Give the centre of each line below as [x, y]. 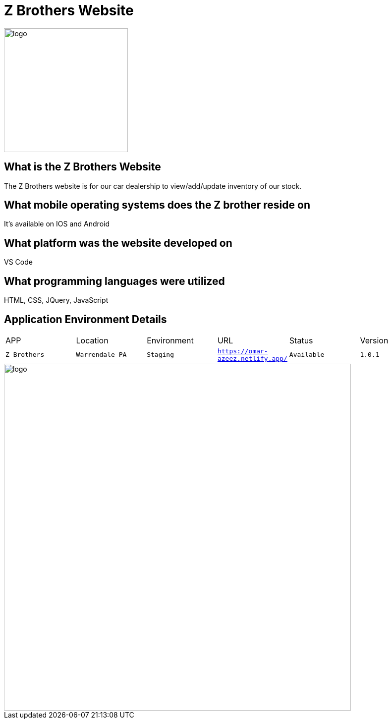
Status [301, 340]
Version [374, 340]
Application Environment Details [85, 319]
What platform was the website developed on [118, 243]
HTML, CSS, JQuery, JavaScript [56, 300]
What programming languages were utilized [114, 281]
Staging [160, 355]
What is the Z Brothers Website [83, 167]
